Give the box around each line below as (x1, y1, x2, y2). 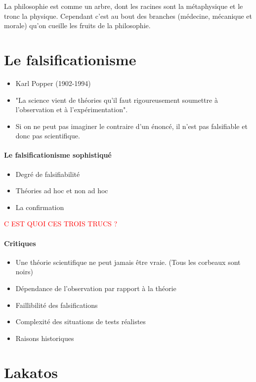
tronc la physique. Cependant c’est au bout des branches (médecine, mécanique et (4, 10, 253, 21)
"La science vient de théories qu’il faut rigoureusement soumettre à (15, 94, 218, 105)
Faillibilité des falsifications (15, 299, 98, 310)
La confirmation (15, 202, 64, 212)
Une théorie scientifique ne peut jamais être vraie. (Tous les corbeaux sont (15, 256, 241, 267)
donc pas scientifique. (15, 130, 80, 141)
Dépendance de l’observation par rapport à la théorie (15, 283, 176, 294)
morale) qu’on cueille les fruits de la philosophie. (4, 20, 151, 31)
